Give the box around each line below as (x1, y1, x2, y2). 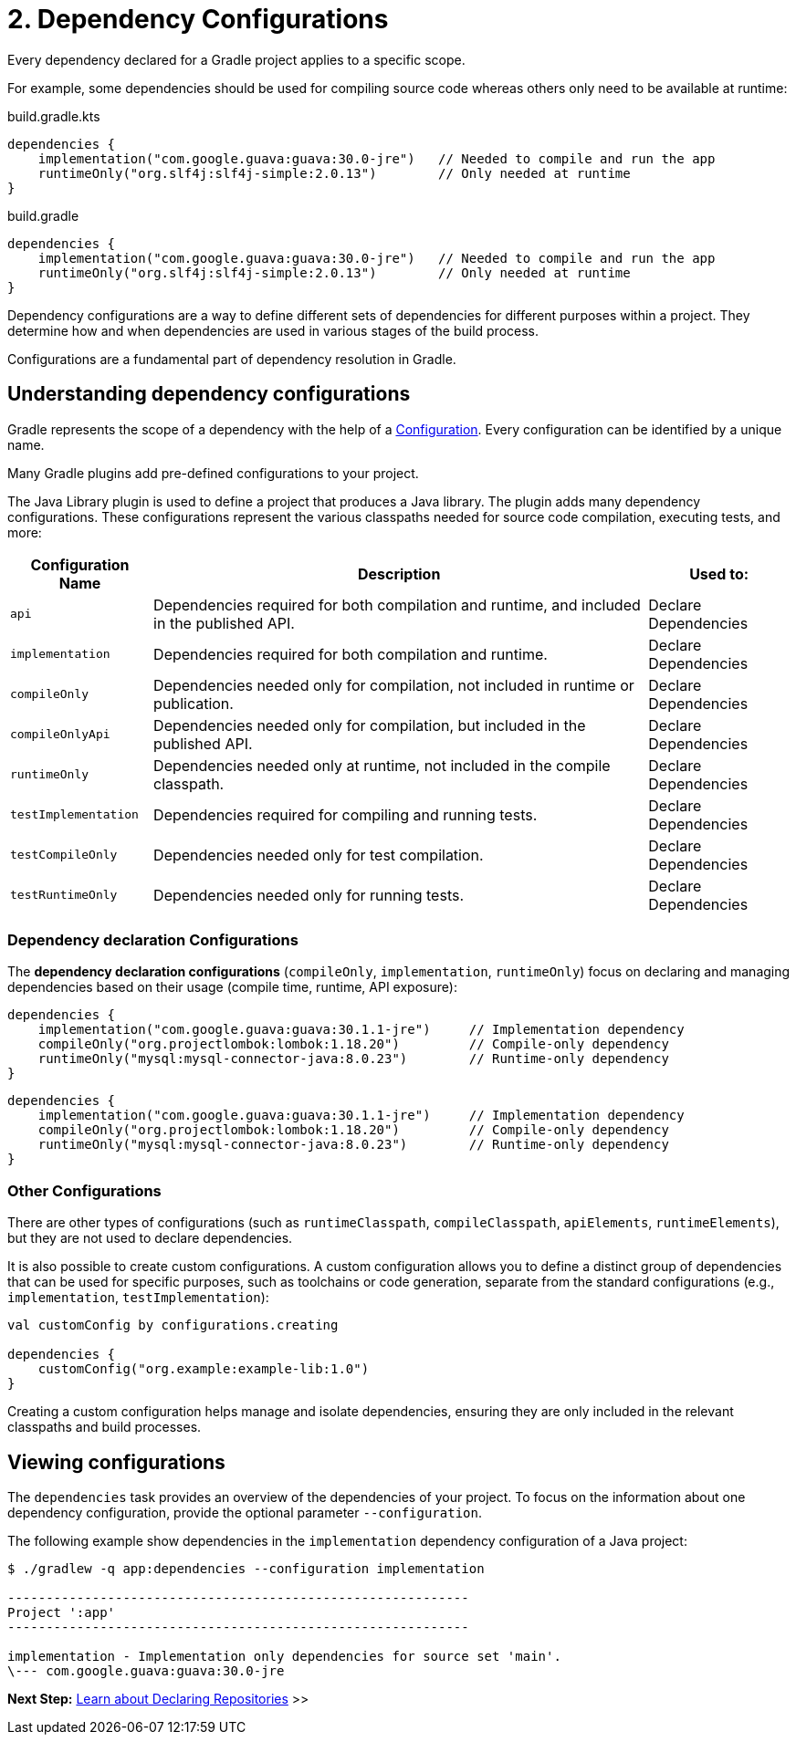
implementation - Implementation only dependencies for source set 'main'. (7, 1648, 561, 1664)
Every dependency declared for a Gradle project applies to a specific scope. (7, 51, 466, 68)
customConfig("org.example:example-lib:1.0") (37, 1361, 370, 1377)
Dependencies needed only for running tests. (153, 885, 465, 904)
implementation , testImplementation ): (7, 1289, 269, 1306)
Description (357, 564, 441, 583)
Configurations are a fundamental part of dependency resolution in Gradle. (7, 350, 456, 367)
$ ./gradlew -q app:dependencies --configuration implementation (7, 1560, 485, 1576)
